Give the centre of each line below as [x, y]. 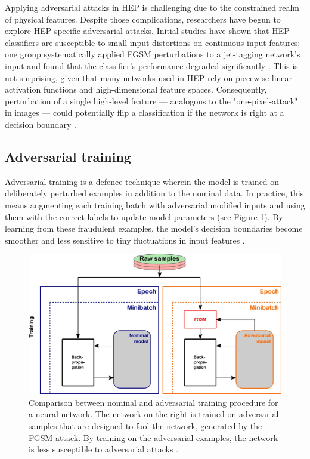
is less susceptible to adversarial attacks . [104, 449]
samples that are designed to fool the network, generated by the [145, 426]
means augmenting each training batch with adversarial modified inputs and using [155, 204]
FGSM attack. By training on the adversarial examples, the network [154, 437]
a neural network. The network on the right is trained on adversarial [154, 414]
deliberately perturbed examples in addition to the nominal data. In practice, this [154, 193]
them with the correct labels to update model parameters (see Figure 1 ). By [144, 216]
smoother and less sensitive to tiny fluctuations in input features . [125, 240]
